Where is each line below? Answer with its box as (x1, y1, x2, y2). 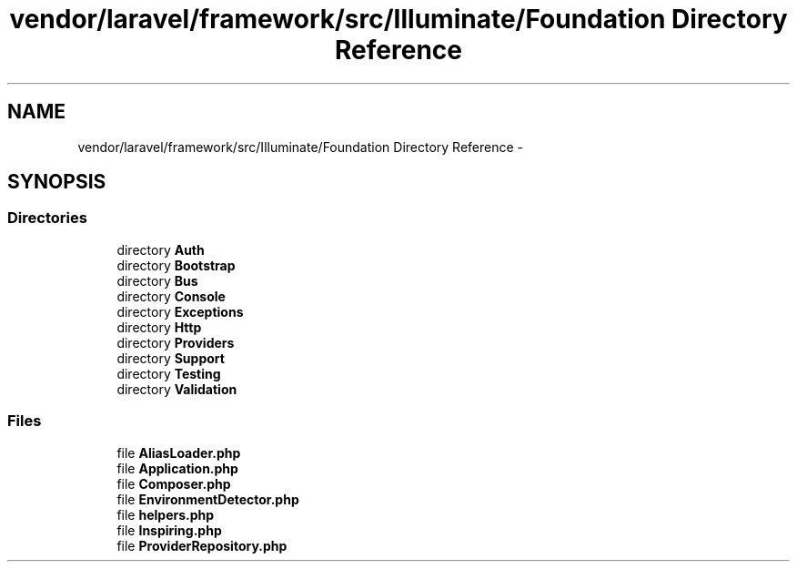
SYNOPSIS (7, 170, 106, 194)
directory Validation (116, 381, 237, 397)
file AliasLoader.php (116, 444, 241, 461)
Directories (7, 208, 87, 228)
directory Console (116, 288, 226, 304)
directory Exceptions (116, 303, 244, 320)
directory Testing (116, 365, 221, 381)
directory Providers (116, 334, 235, 351)
